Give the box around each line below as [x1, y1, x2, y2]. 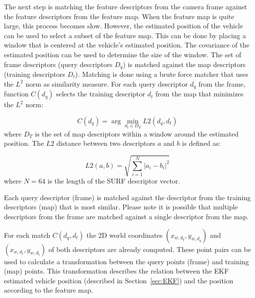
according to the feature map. [4, 285, 93, 295]
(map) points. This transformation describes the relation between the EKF [4, 266, 229, 276]
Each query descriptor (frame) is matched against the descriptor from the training [4, 192, 251, 202]
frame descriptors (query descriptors [4, 59, 113, 69]
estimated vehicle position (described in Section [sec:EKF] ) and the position [4, 275, 233, 285]
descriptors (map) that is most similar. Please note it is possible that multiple [4, 202, 238, 212]
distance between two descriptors [56, 138, 155, 148]
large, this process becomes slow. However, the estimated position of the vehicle [4, 21, 243, 31]
